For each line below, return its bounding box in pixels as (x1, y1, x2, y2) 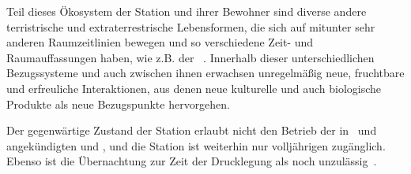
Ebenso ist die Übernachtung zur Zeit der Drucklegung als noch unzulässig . (6, 153, 377, 169)
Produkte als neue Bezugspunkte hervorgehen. (6, 95, 231, 112)
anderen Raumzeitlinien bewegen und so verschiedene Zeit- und (6, 34, 314, 50)
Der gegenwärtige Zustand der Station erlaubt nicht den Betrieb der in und (6, 122, 377, 139)
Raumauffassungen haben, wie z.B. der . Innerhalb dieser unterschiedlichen (6, 49, 375, 65)
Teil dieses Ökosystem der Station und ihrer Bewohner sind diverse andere (6, 3, 367, 19)
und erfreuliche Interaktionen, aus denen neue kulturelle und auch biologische (6, 80, 382, 96)
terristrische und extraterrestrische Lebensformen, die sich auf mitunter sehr (6, 18, 375, 35)
